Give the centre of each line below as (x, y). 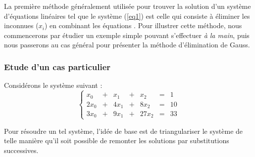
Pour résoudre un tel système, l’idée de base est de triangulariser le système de (124, 131)
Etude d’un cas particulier (57, 66)
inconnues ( (21, 25)
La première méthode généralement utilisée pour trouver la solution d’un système (127, 6)
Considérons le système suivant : (53, 85)
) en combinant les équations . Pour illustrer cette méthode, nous (143, 25)
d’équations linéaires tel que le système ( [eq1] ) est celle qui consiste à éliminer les (127, 16)
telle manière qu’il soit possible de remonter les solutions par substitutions (117, 140)
